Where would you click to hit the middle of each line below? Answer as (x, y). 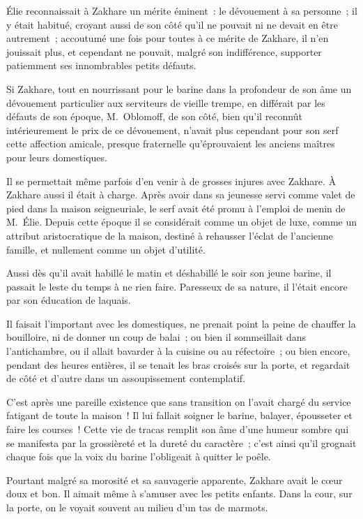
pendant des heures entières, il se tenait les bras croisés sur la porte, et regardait (178, 364)
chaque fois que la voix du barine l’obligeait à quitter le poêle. (139, 456)
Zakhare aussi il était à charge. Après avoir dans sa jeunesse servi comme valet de (181, 195)
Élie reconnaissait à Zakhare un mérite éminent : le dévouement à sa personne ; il (182, 10)
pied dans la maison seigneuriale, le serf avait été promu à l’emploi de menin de (176, 208)
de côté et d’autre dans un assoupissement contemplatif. (126, 378)
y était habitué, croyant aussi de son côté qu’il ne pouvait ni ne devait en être (172, 24)
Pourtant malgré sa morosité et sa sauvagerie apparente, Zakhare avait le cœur (175, 480)
